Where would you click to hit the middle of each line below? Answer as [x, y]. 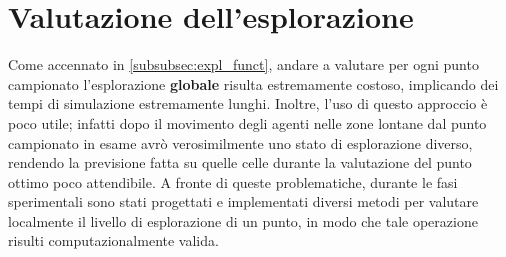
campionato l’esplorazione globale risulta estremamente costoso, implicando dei [253, 83]
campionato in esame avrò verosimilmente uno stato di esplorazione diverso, [240, 142]
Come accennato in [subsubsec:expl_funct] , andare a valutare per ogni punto [243, 64]
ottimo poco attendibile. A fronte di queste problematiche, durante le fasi [233, 181]
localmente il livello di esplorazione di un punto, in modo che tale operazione [243, 220]
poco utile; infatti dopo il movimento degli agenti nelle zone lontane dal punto [247, 122]
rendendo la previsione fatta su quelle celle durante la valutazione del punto [240, 162]
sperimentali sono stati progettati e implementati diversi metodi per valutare [243, 201]
